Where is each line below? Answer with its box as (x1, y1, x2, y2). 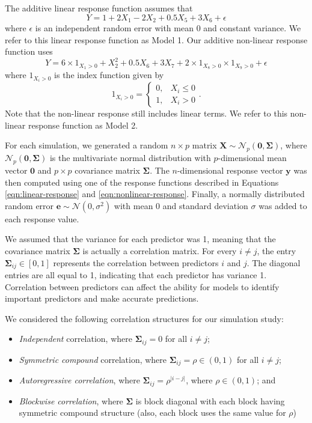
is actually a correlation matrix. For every (82, 245, 237, 257)
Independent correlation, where (19, 332, 132, 345)
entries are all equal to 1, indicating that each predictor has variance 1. (5, 269, 267, 281)
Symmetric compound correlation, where (19, 353, 167, 365)
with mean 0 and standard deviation (114, 199, 248, 211)
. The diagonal (246, 256, 301, 269)
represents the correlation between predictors (53, 256, 219, 269)
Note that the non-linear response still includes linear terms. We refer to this (5, 107, 288, 120)
